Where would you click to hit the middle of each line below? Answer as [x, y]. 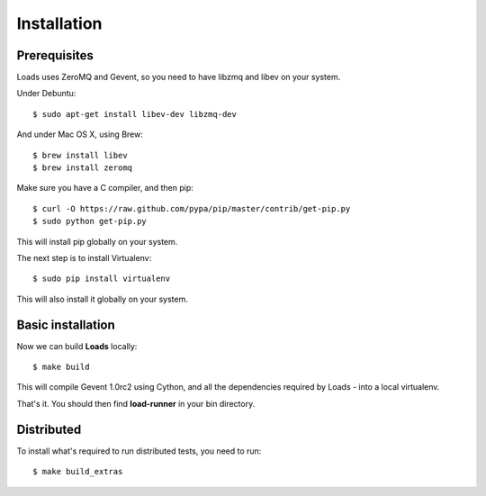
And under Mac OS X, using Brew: [80, 134]
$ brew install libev [80, 155]
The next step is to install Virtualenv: [84, 257]
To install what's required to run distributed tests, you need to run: [139, 451]
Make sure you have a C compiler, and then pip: [105, 188]
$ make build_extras [78, 472]
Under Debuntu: [46, 94]
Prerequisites [55, 55]
